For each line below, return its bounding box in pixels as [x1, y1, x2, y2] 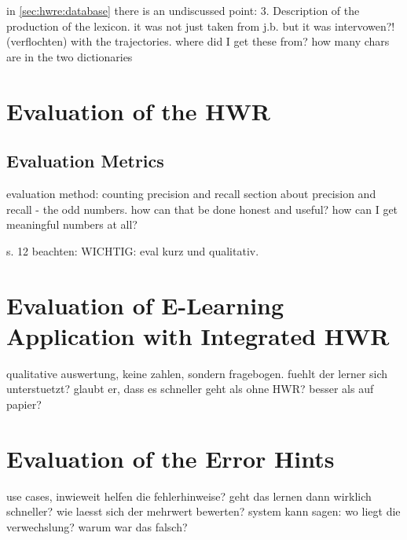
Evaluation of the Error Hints [6, 442, 335, 474]
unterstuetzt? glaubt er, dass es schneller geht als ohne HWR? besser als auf [6, 380, 374, 397]
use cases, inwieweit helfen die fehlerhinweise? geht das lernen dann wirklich [6, 487, 372, 504]
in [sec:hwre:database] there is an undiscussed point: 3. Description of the [6, 2, 360, 18]
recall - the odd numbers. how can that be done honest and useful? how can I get [6, 200, 398, 217]
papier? [6, 395, 42, 412]
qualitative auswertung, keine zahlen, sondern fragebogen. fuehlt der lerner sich [6, 365, 388, 381]
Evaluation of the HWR [6, 94, 270, 127]
